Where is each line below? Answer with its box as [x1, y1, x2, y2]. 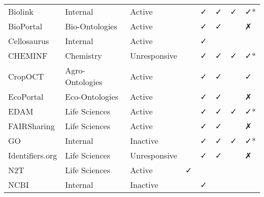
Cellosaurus [8, 35, 49, 47]
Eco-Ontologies [65, 91, 118, 102]
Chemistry [65, 50, 102, 61]
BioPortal [8, 20, 43, 32]
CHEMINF [8, 50, 48, 61]
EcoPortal [8, 91, 44, 102]
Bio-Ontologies [65, 20, 117, 32]
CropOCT [8, 70, 44, 82]
